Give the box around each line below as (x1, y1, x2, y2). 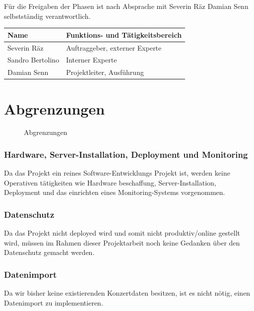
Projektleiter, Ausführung (66, 67, 144, 77)
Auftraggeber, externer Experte (66, 42, 162, 53)
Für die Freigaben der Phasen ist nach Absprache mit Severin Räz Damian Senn (4, 1, 249, 11)
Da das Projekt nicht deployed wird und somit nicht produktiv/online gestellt (4, 228, 241, 238)
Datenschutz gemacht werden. (4, 247, 95, 257)
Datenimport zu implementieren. (4, 297, 103, 308)
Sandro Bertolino (7, 55, 60, 65)
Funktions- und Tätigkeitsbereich (66, 29, 182, 40)
